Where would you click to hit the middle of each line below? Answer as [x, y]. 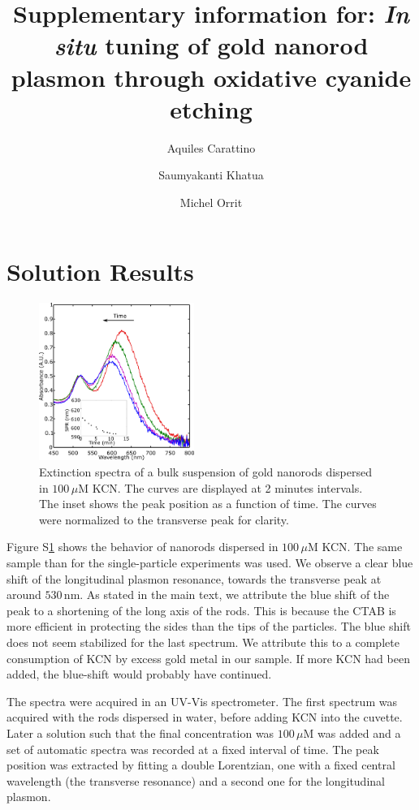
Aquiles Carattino [211, 147]
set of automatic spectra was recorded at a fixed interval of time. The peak [193, 749]
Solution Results [100, 271]
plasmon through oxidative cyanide [211, 77]
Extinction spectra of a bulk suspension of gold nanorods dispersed [206, 472]
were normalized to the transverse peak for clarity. [164, 519]
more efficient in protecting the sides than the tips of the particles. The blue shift [209, 626]
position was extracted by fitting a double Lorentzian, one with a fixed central [201, 765]
